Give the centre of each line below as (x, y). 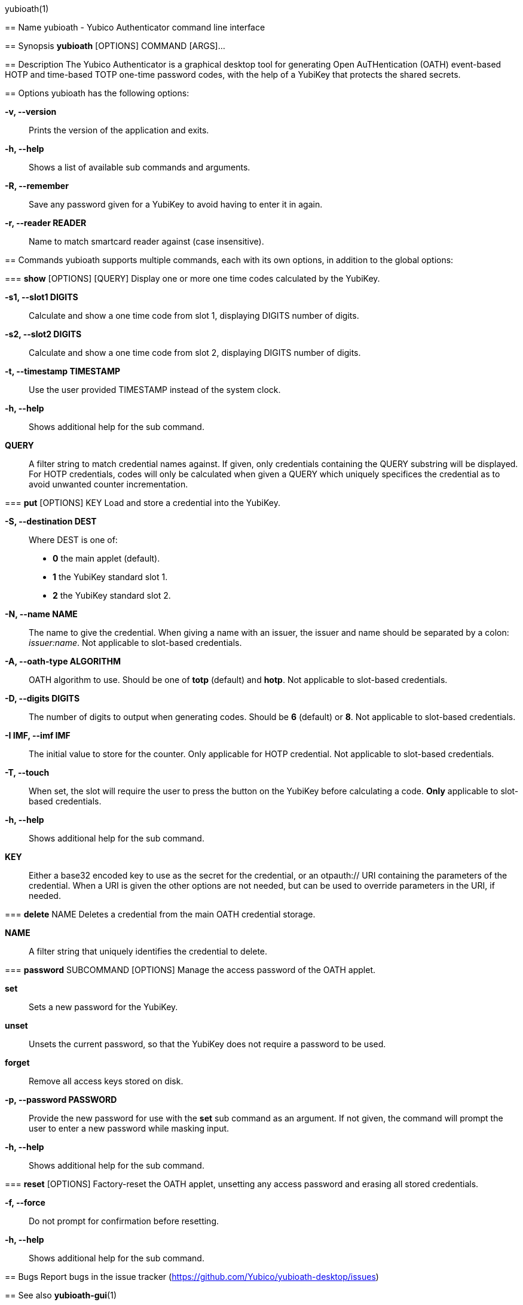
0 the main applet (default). (106, 558)
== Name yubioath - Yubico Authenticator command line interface (135, 27)
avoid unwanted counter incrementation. (108, 484)
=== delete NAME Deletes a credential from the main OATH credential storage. (160, 914)
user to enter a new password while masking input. (129, 1128)
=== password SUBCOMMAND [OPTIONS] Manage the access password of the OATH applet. (190, 970)
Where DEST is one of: (73, 540)
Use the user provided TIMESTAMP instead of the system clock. (155, 390)
